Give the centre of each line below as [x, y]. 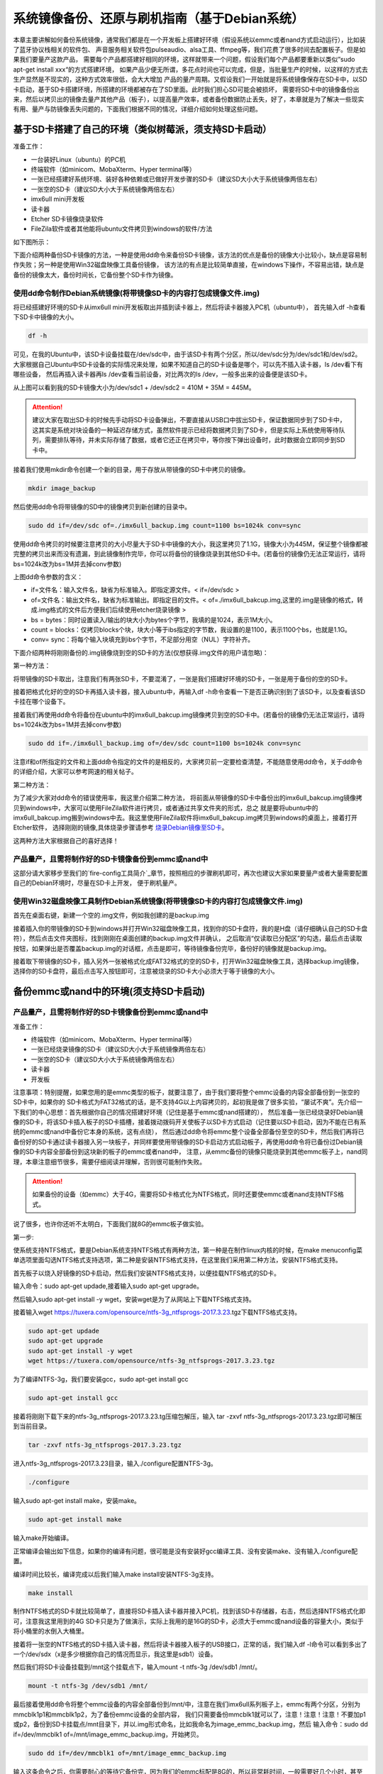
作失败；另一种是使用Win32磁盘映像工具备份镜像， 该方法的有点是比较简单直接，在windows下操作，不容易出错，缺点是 [189, 265]
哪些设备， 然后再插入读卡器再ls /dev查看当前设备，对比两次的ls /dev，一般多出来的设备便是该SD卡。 [162, 374]
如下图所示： [32, 242]
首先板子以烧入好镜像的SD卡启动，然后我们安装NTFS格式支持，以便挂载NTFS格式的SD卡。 [146, 1273]
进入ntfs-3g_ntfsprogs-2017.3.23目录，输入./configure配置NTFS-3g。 [115, 1464]
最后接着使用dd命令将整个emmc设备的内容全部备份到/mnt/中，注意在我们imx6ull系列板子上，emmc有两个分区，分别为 [187, 1704]
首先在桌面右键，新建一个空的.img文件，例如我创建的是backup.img [111, 915]
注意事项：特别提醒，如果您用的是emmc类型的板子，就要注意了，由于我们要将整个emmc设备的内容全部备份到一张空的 [187, 1092]
